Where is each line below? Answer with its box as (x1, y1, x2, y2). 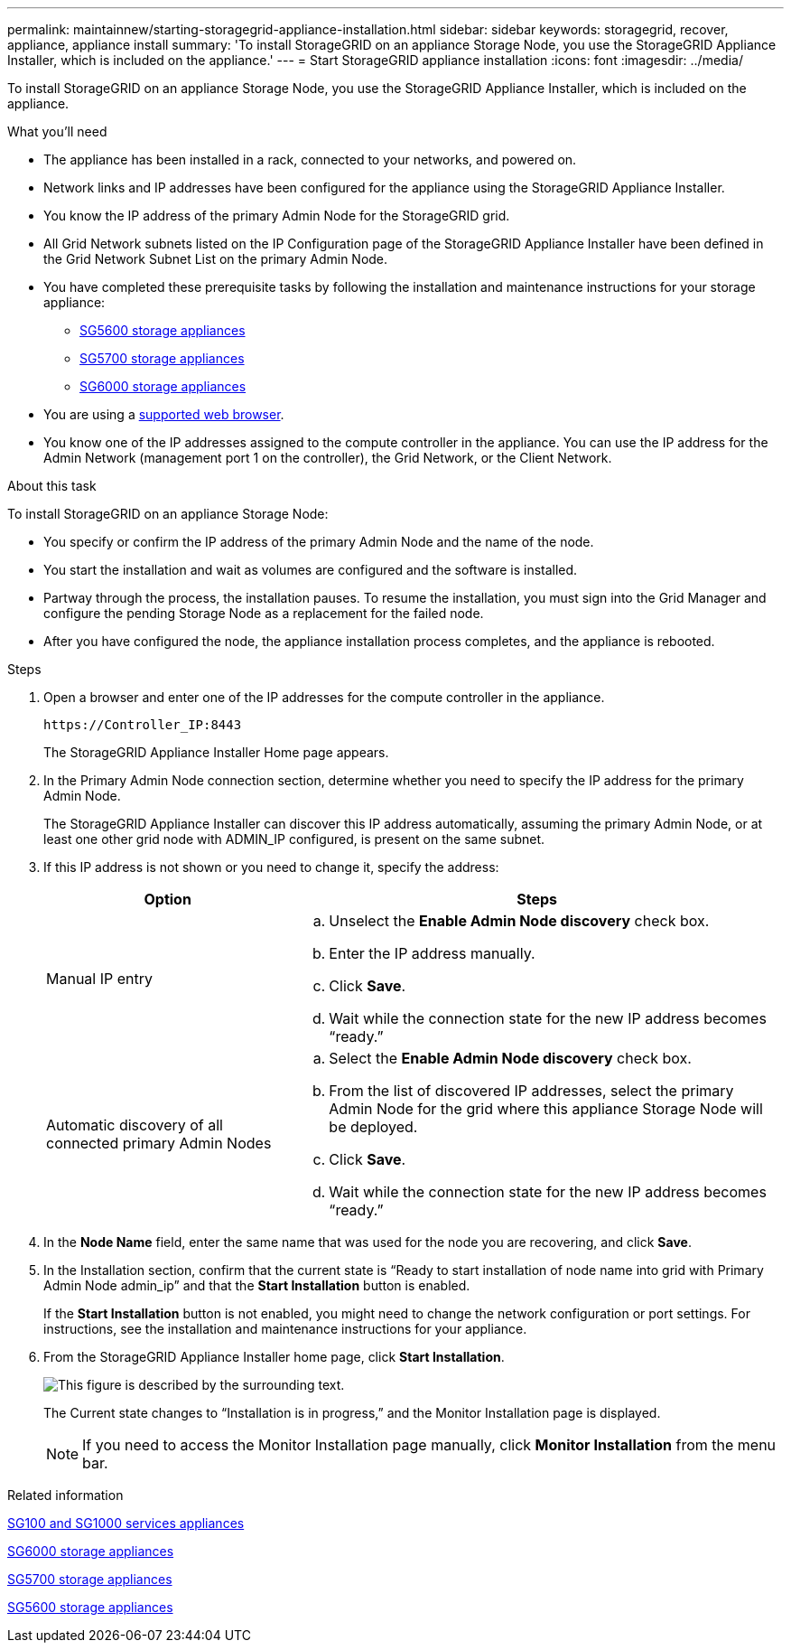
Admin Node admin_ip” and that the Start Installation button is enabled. (43, 1278, 470, 1293)
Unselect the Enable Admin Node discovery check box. (329, 912, 710, 930)
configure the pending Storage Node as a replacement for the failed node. (43, 605, 484, 621)
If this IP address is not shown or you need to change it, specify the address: (43, 859, 499, 875)
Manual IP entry (46, 970, 154, 988)
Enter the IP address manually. (329, 944, 535, 962)
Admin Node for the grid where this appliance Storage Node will (329, 1100, 763, 1118)
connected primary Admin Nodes (46, 1134, 272, 1152)
